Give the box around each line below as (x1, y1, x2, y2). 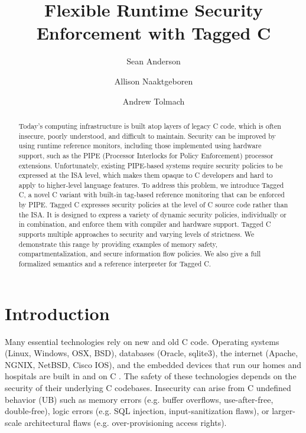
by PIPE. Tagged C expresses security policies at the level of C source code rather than (18, 200, 288, 210)
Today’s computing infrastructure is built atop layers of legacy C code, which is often (18, 121, 281, 131)
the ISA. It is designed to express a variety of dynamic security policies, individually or (18, 209, 287, 219)
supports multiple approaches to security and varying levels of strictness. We (18, 229, 255, 239)
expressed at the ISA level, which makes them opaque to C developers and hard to (18, 170, 273, 180)
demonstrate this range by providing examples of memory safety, (18, 239, 218, 249)
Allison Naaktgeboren (114, 74, 193, 87)
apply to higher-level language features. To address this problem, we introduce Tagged (18, 180, 284, 190)
